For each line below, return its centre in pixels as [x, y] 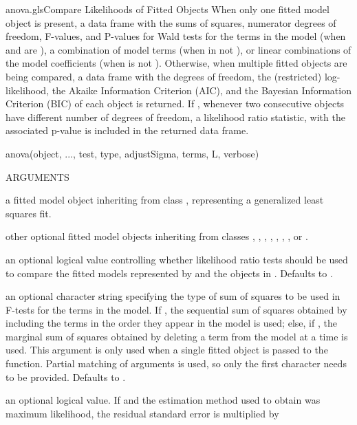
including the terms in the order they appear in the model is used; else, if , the [171, 323]
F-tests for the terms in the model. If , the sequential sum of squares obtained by [176, 309]
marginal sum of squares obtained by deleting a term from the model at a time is [177, 336]
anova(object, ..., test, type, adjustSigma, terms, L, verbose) [132, 153]
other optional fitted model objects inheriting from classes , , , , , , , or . [157, 236]
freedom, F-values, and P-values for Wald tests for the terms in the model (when [176, 36]
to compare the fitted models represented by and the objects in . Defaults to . [169, 273]
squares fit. [29, 213]
